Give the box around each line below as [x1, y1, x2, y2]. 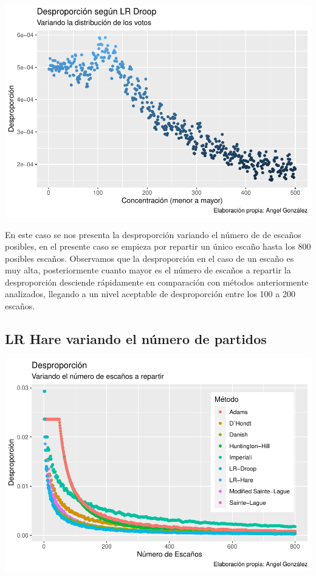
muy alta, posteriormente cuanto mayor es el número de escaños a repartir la [5, 264, 291, 276]
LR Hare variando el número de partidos [5, 329, 267, 348]
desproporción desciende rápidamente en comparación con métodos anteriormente [5, 275, 309, 288]
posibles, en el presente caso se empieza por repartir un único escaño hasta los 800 [5, 240, 311, 253]
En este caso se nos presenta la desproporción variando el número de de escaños [5, 228, 301, 241]
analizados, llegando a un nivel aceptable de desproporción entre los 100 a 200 [5, 287, 295, 300]
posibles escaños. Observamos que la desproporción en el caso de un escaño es [5, 251, 294, 264]
